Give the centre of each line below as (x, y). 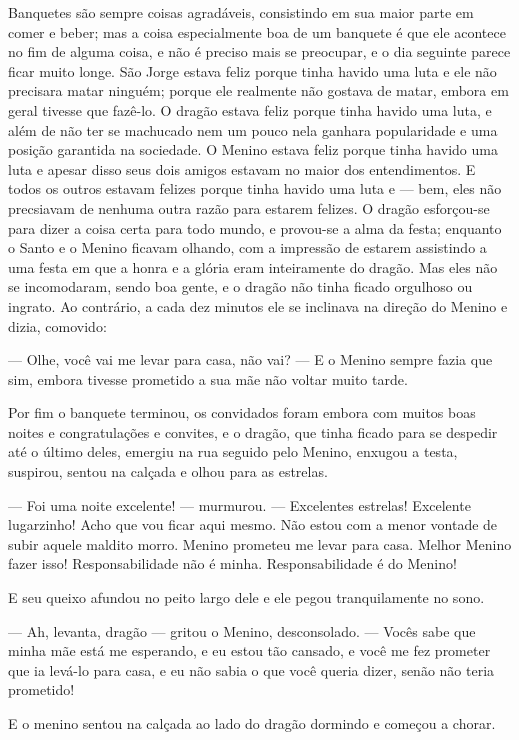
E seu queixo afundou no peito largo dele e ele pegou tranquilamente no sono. (246, 597)
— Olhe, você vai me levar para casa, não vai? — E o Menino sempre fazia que (250, 359)
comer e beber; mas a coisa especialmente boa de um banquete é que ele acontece (257, 31)
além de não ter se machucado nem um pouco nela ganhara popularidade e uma (253, 129)
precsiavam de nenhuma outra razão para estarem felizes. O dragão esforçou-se (249, 207)
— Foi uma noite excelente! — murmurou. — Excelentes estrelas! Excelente (239, 504)
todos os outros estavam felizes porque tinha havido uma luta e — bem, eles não (255, 188)
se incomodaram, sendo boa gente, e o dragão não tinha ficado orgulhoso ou (240, 286)
